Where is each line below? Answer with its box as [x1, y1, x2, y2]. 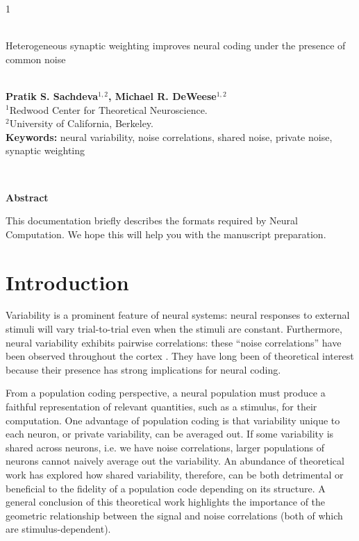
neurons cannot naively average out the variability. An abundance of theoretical [6, 453, 344, 468]
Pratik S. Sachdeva [6, 88, 98, 103]
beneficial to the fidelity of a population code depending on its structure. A [6, 481, 326, 495]
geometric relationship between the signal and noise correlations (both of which [6, 508, 343, 522]
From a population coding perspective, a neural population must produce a [6, 385, 326, 400]
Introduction [6, 267, 129, 296]
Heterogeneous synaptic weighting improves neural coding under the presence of [6, 38, 346, 53]
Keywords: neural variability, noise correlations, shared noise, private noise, [6, 129, 333, 144]
